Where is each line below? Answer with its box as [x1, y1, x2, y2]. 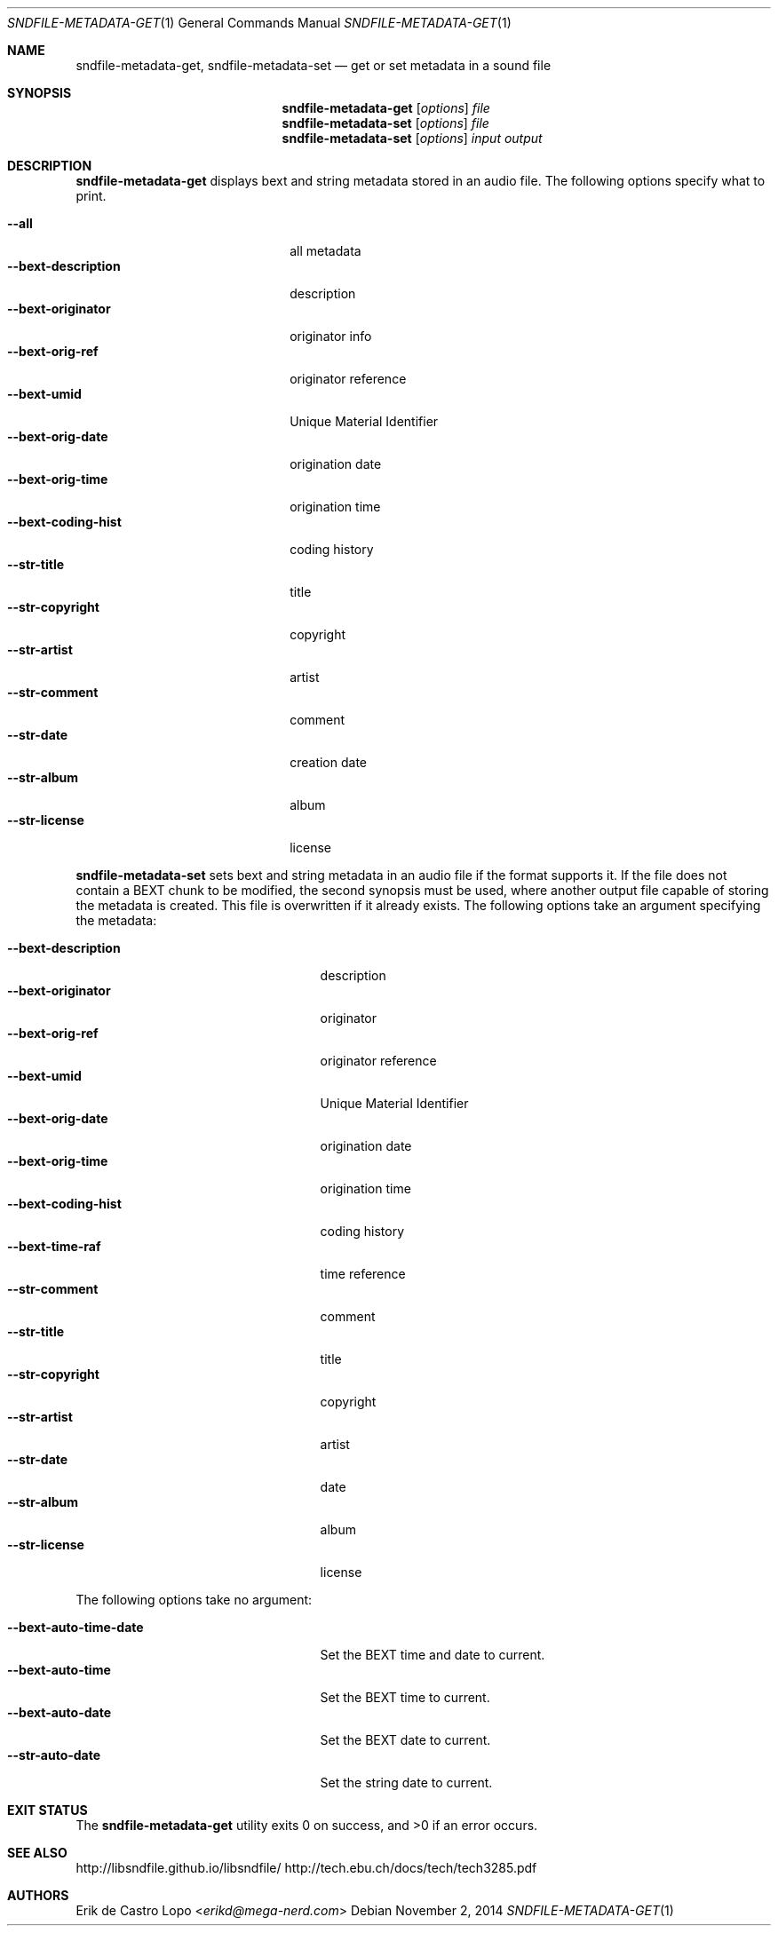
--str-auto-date [7, 1747, 101, 1763]
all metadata [290, 243, 361, 258]
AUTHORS [7, 1888, 69, 1903]
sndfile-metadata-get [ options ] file [282, 100, 490, 115]
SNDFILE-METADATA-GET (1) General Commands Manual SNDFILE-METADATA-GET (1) [7, 15, 512, 30]
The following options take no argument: [75, 1592, 313, 1607]
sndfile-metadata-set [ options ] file [282, 115, 489, 131]
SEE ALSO [7, 1845, 67, 1860]
